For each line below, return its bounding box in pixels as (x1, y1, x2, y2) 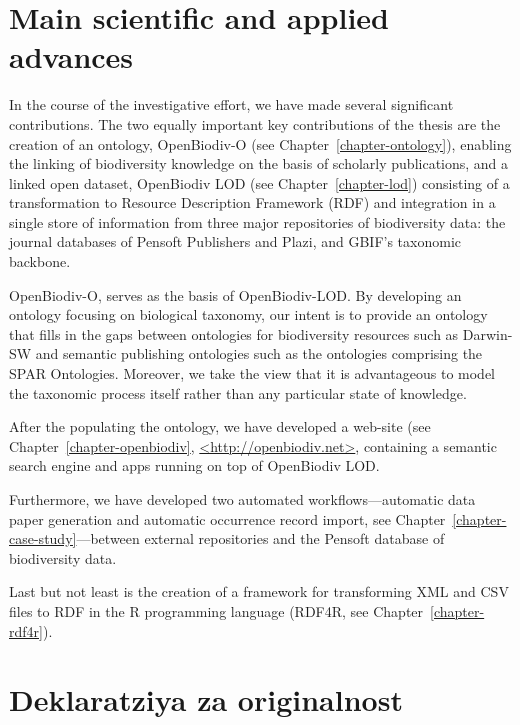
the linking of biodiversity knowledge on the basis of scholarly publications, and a (9, 153, 509, 174)
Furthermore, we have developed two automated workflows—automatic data (9, 489, 476, 509)
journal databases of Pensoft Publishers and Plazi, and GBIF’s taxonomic (9, 231, 461, 252)
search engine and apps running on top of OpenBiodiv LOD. (9, 455, 380, 476)
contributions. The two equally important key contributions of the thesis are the (9, 113, 501, 134)
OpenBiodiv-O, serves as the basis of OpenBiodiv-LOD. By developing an (9, 284, 462, 305)
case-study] (9, 528, 77, 549)
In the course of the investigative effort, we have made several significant (9, 94, 454, 115)
